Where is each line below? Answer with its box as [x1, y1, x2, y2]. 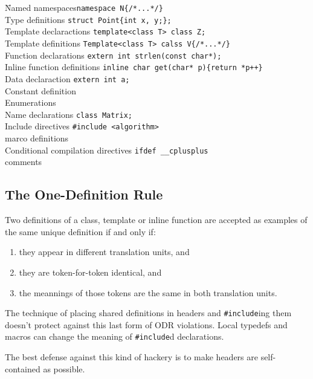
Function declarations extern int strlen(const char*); [5, 48, 222, 61]
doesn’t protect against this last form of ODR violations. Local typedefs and [5, 318, 288, 331]
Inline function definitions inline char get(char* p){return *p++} [5, 60, 263, 73]
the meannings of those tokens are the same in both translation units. [19, 286, 277, 299]
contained [5, 362, 40, 375]
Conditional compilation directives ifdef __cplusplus [5, 143, 208, 156]
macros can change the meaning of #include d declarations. [5, 330, 224, 343]
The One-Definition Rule [5, 185, 163, 204]
